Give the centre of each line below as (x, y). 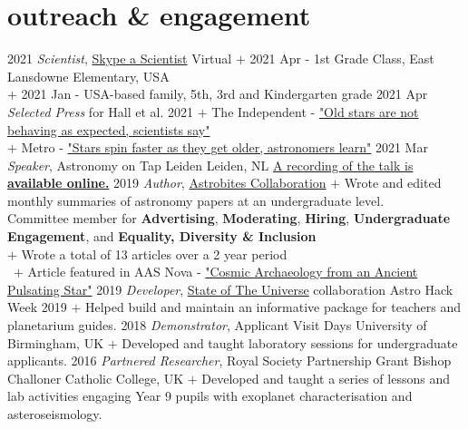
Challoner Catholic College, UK (96, 378)
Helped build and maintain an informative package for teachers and (273, 307)
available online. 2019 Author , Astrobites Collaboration (167, 183)
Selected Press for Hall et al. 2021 (101, 111)
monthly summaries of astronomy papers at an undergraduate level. (196, 200)
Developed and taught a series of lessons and (326, 378)
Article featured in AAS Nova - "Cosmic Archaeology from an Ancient (223, 272)
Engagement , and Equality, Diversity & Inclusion (162, 236)
